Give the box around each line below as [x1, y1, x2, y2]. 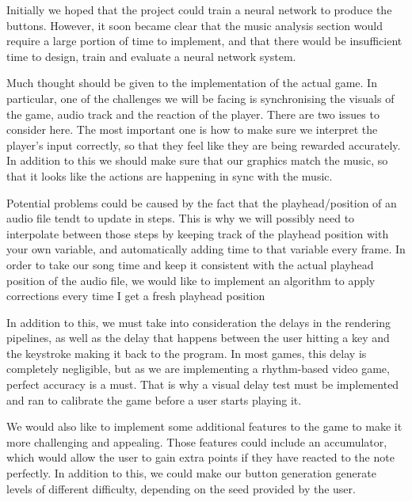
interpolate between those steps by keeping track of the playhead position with [6, 225, 389, 241]
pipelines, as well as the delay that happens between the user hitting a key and [6, 329, 390, 346]
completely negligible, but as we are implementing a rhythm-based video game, [6, 360, 390, 377]
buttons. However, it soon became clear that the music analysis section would [6, 17, 383, 33]
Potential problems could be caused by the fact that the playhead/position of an [6, 194, 397, 211]
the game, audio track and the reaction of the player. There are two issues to [6, 105, 380, 122]
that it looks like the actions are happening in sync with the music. [6, 167, 333, 184]
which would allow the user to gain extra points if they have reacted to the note [6, 449, 395, 466]
